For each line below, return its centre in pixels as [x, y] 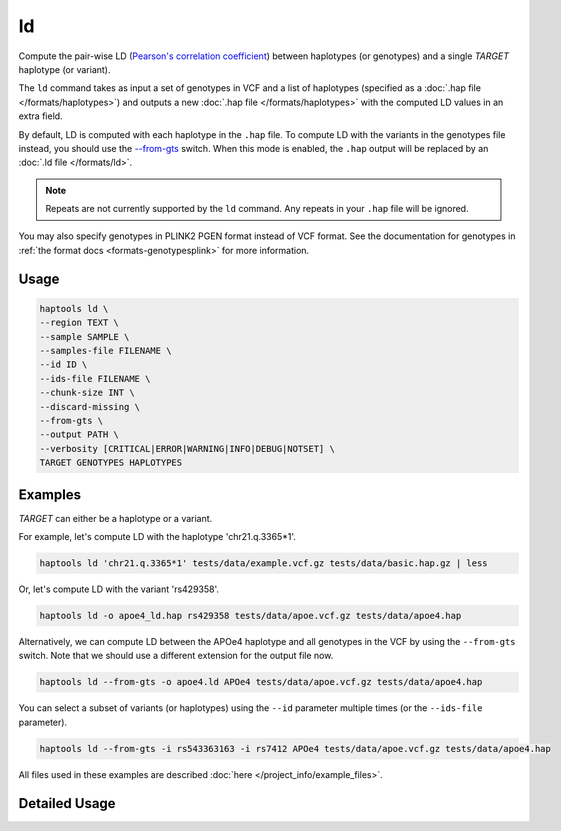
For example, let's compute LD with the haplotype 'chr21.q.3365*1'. [157, 537]
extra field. [41, 116]
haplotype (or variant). [64, 69]
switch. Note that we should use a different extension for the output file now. [176, 656]
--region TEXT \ [79, 323]
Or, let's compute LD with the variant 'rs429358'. [119, 589]
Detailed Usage [67, 803]
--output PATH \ [79, 434]
